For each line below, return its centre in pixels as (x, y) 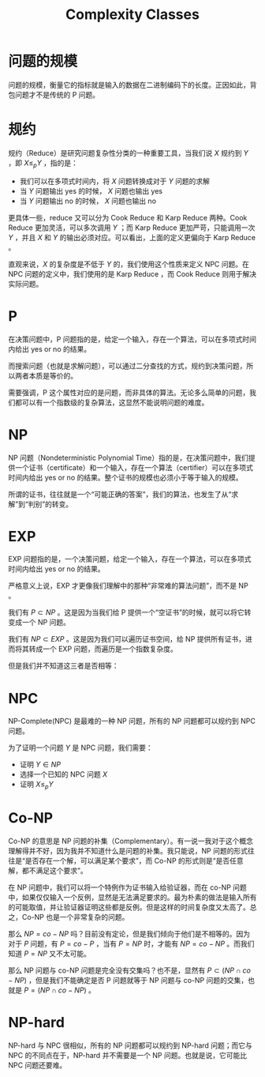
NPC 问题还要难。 (37, 1065)
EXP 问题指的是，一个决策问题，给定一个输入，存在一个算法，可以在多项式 (130, 559)
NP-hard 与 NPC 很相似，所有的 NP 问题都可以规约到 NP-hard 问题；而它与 (130, 1045)
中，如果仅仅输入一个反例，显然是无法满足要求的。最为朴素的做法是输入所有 (132, 898)
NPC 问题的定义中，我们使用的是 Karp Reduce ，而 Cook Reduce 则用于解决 (132, 273)
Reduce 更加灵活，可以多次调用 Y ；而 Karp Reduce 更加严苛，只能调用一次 (132, 228)
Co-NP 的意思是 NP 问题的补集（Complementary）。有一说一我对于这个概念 (131, 841)
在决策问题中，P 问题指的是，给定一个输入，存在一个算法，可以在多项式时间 (132, 339)
